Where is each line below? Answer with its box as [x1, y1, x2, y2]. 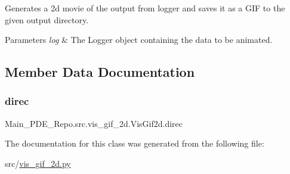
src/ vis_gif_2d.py [5, 157, 71, 169]
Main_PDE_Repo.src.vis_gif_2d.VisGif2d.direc [5, 117, 183, 129]
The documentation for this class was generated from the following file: [5, 137, 264, 150]
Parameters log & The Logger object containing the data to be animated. [5, 33, 273, 46]
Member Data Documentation [5, 63, 195, 81]
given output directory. [5, 13, 89, 26]
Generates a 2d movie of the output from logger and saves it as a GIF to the [5, 2, 285, 14]
